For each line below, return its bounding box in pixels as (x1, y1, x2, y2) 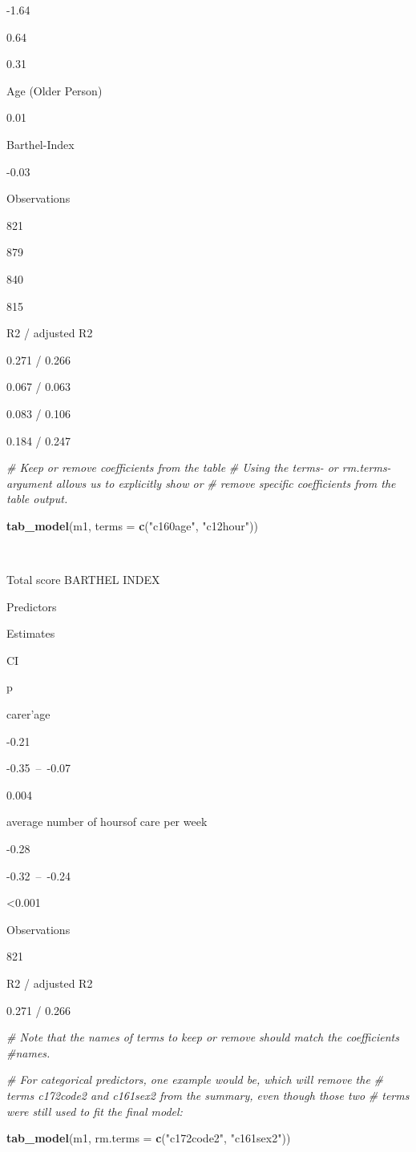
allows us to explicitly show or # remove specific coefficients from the (55, 474, 396, 491)
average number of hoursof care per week (6, 813, 208, 830)
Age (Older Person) (6, 82, 103, 99)
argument (6, 474, 52, 491)
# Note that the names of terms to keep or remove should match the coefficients (6, 1029, 399, 1045)
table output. (6, 490, 68, 507)
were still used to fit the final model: (6, 1102, 183, 1119)
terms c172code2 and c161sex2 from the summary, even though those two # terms (6, 1086, 410, 1103)
